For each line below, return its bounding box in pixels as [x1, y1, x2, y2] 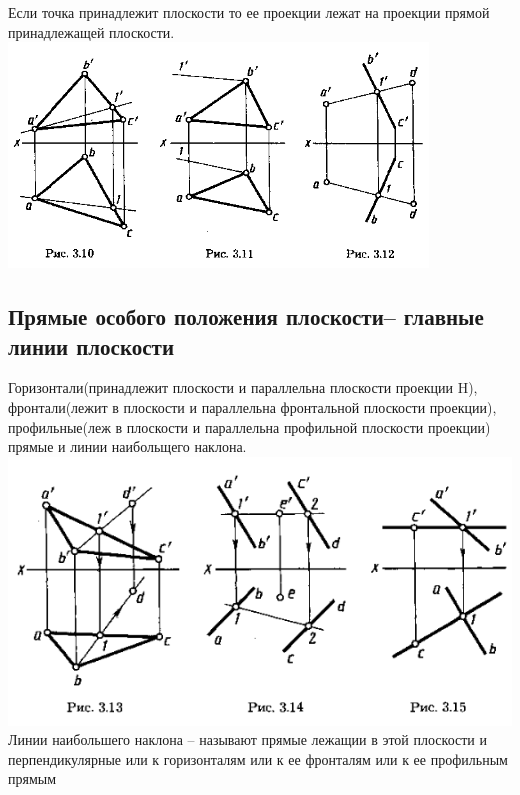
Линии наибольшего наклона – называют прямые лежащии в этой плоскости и [8, 729, 487, 750]
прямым [8, 768, 57, 789]
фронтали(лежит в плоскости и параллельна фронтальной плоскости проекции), [8, 396, 497, 417]
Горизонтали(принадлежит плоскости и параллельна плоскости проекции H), [8, 377, 478, 398]
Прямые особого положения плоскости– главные [8, 301, 484, 332]
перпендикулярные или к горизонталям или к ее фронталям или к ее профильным [8, 748, 508, 769]
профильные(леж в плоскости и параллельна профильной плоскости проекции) [8, 416, 491, 437]
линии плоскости [8, 330, 174, 361]
